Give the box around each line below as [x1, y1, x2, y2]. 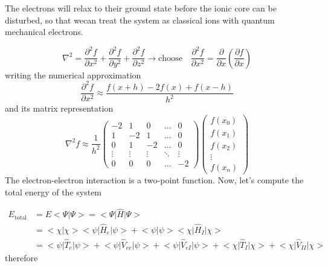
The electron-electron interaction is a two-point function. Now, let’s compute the [5, 174, 304, 186]
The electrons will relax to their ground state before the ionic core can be [5, 2, 277, 14]
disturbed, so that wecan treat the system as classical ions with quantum [5, 13, 275, 26]
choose [158, 54, 182, 63]
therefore [5, 252, 38, 264]
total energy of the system [5, 185, 102, 198]
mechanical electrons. [5, 25, 83, 38]
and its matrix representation [5, 102, 114, 115]
